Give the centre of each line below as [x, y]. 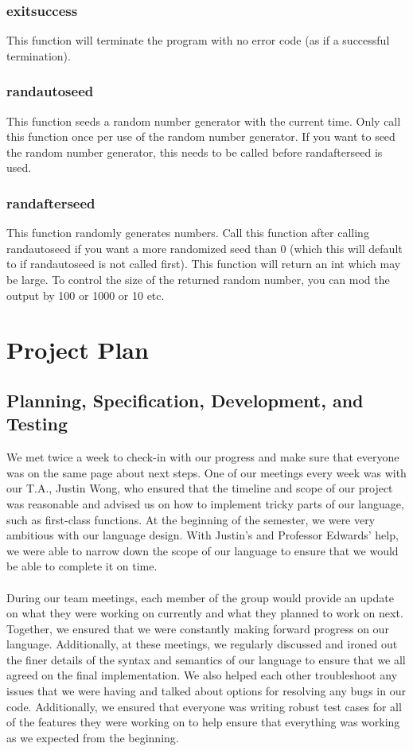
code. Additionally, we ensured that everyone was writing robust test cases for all [204, 706]
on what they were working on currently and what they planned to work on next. [205, 613]
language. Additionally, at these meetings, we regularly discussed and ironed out [202, 644]
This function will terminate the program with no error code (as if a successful [198, 40]
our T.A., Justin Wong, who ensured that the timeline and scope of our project [200, 488]
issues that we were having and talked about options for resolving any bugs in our [206, 691]
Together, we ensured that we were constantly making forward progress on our [198, 628]
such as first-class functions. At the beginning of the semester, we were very [191, 519]
